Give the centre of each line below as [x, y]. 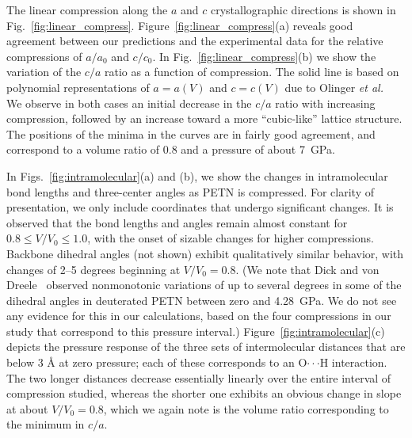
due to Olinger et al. [334, 87]
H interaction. [353, 362]
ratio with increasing [325, 103]
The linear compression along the [87, 10]
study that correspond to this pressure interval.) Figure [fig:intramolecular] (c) [196, 331]
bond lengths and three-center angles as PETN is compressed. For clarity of [191, 191]
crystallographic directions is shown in [303, 10]
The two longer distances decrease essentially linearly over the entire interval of [199, 377]
